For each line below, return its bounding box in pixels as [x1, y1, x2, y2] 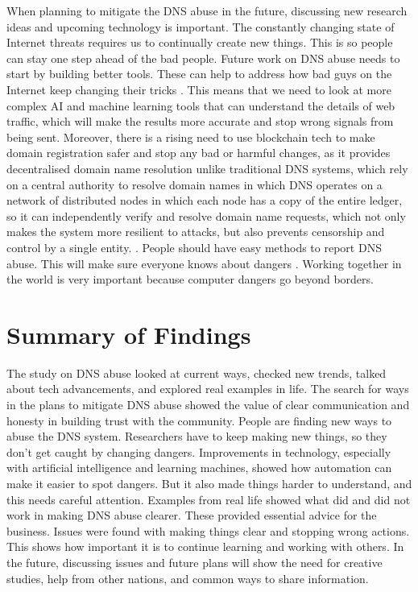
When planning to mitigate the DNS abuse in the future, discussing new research [6, 2, 408, 19]
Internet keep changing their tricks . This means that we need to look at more [6, 81, 391, 97]
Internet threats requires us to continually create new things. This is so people [6, 34, 393, 51]
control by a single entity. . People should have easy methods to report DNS [6, 238, 382, 255]
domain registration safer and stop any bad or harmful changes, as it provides [6, 144, 391, 161]
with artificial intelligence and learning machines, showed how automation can [6, 459, 392, 476]
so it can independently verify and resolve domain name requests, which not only [6, 207, 406, 224]
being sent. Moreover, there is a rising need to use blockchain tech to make [6, 128, 375, 145]
